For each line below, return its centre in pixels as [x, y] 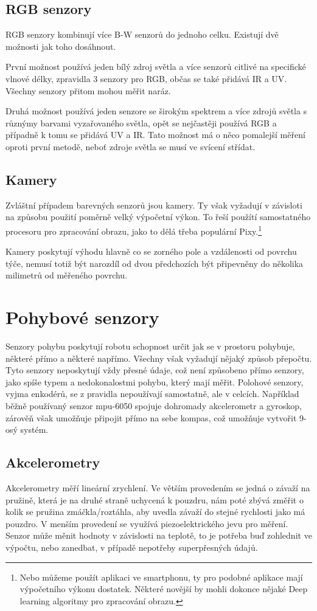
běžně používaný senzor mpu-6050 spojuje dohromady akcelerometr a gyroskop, [154, 406]
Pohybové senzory [82, 317]
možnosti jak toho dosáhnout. [61, 46]
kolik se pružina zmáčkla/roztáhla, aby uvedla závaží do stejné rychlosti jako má [155, 512]
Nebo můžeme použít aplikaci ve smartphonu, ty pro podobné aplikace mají [161, 577]
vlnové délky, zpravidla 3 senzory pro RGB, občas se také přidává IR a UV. [146, 78]
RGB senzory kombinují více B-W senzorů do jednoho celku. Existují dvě [142, 34]
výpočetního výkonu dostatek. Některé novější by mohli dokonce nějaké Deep [164, 589]
